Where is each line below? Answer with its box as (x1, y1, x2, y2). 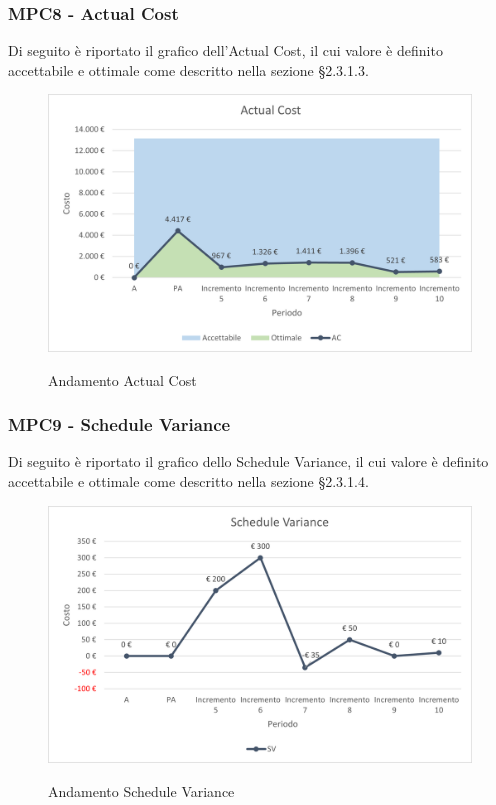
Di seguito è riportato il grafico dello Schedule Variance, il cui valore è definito (8, 451, 489, 472)
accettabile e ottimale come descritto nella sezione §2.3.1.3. (8, 59, 369, 80)
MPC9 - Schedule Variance (8, 412, 231, 437)
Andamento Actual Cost (48, 369, 197, 390)
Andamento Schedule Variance (48, 780, 235, 801)
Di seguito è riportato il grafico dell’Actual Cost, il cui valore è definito (8, 40, 443, 61)
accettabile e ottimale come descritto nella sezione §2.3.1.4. (8, 470, 369, 491)
